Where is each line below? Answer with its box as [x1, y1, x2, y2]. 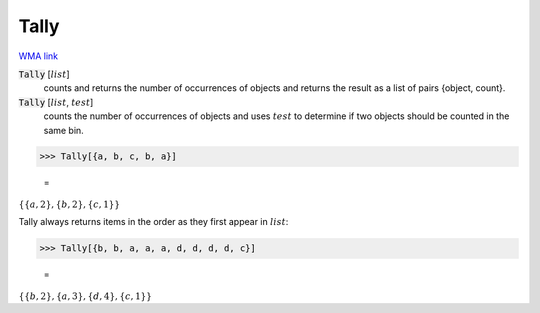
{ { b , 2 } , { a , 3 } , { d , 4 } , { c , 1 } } [18, 290, 152, 302]
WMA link [18, 50, 59, 62]
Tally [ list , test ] [18, 96, 94, 108]
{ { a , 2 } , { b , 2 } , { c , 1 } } [18, 198, 120, 210]
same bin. [43, 124, 84, 136]
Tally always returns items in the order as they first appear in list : [18, 216, 289, 228]
